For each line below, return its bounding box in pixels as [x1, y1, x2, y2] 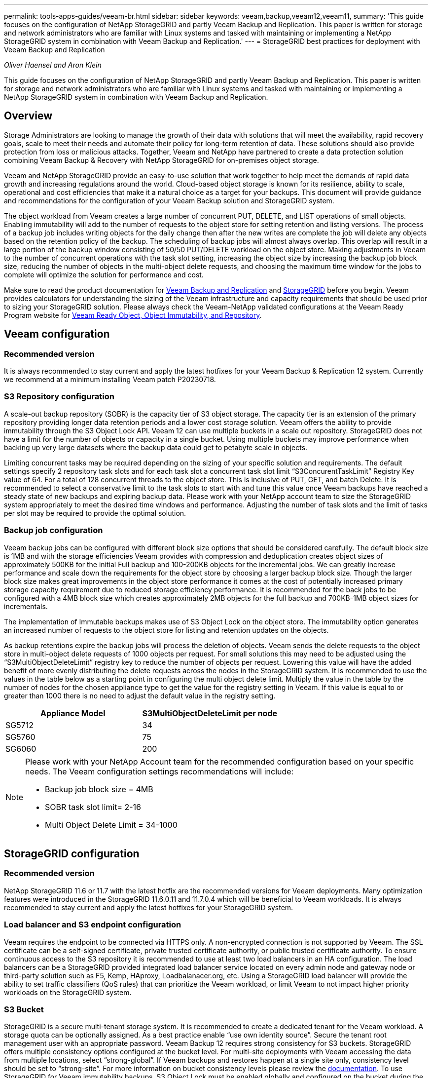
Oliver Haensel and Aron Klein [4, 61, 102, 69]
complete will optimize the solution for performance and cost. [4, 270, 204, 279]
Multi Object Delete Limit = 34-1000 [45, 819, 178, 830]
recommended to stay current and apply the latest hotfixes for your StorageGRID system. [4, 903, 293, 912]
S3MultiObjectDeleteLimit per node [142, 708, 277, 718]
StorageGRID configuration [4, 847, 140, 860]
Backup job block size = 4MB [45, 784, 153, 794]
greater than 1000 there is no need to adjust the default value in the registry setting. [4, 691, 276, 700]
